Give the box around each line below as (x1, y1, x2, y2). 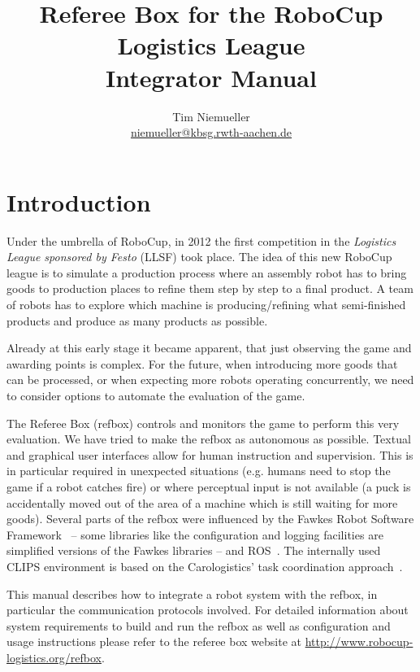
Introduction (6, 185, 151, 218)
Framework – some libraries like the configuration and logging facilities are (6, 526, 383, 543)
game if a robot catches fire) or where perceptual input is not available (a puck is (6, 478, 411, 495)
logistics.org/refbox (6, 648, 102, 665)
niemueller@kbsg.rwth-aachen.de (130, 124, 292, 141)
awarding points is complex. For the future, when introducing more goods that (6, 355, 398, 372)
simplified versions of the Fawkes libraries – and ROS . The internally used (6, 542, 381, 559)
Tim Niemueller (172, 107, 250, 124)
